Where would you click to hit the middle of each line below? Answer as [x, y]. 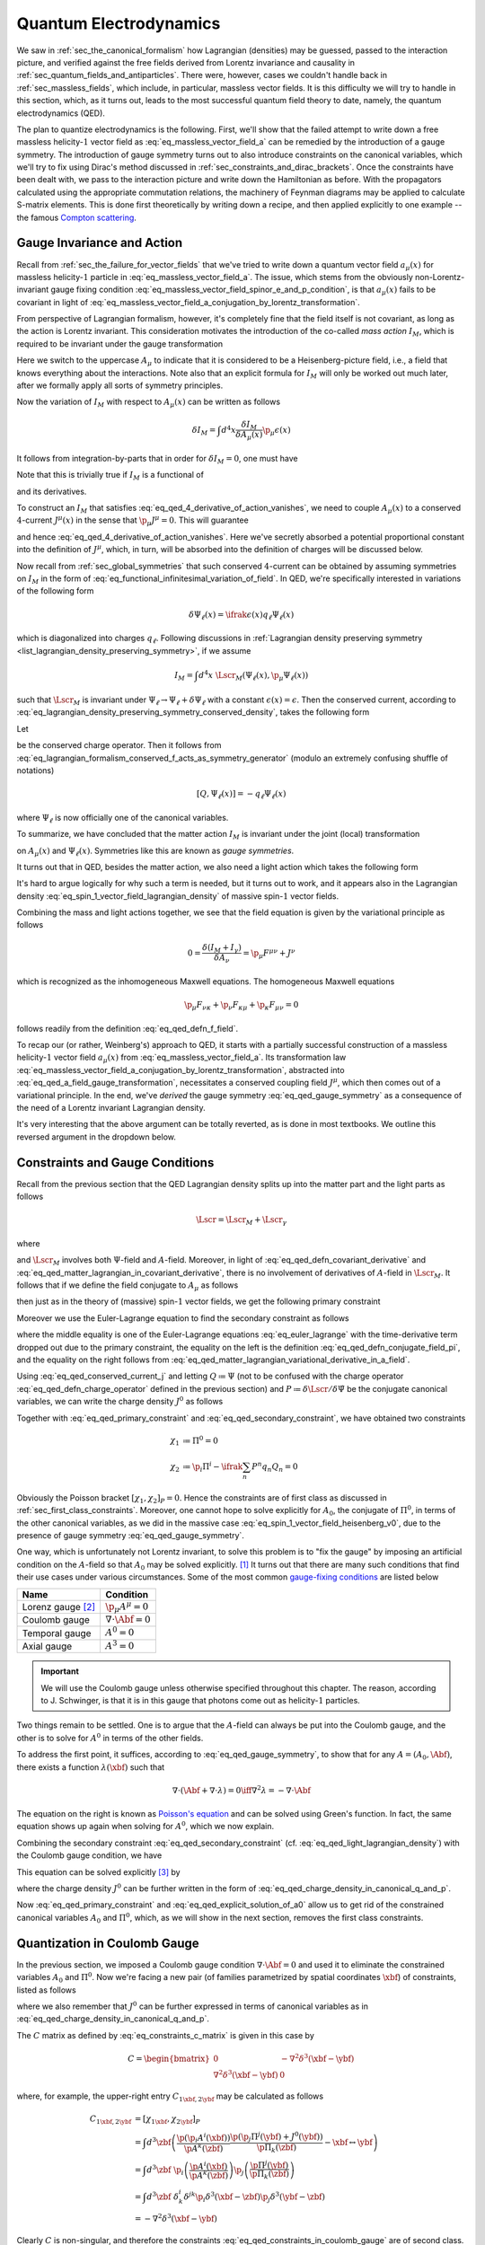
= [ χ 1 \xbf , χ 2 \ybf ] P [168, 2119]
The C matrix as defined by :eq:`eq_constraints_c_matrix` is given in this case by [165, 2035]
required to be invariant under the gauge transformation [120, 343]
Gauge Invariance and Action [100, 243]
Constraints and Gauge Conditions [115, 1162]
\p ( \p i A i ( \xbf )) [203, 2138]
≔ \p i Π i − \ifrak [213, 1467]
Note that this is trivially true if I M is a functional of [110, 476]
